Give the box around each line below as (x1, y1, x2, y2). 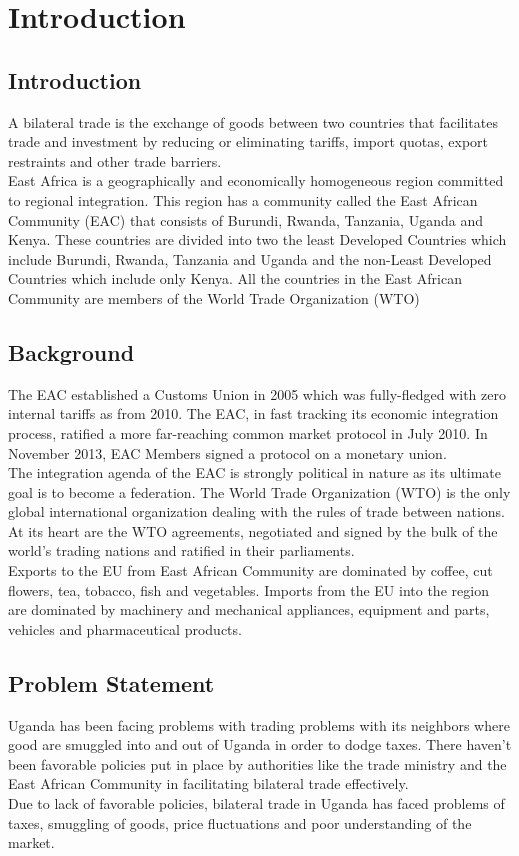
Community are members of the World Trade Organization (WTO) (8, 287, 420, 308)
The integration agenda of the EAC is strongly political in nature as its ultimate (8, 462, 501, 483)
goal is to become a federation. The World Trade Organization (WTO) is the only (8, 481, 511, 502)
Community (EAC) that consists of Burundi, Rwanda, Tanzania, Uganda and (8, 209, 483, 230)
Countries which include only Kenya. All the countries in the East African (8, 268, 463, 289)
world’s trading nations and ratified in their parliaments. (8, 540, 355, 561)
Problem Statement (8, 667, 215, 698)
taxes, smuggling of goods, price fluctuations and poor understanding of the (8, 812, 472, 833)
